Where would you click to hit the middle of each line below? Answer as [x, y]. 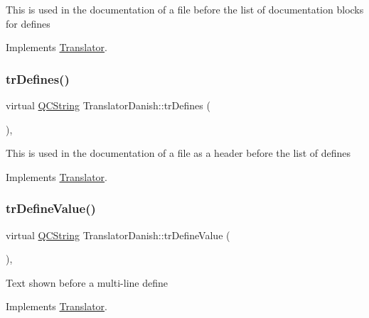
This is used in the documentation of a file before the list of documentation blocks [185, 9]
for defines [28, 23]
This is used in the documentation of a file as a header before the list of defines [178, 153]
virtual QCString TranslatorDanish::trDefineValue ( [118, 235]
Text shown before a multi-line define [87, 282]
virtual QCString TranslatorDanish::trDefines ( [108, 105]
